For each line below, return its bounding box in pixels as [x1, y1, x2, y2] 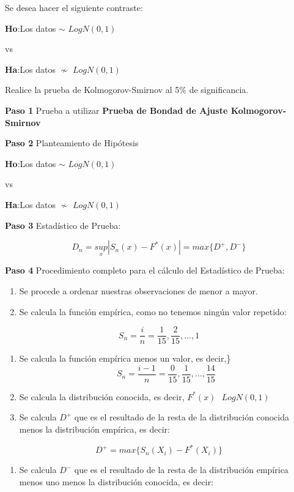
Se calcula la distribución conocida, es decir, [19, 390, 185, 403]
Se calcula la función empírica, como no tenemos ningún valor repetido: [19, 305, 287, 318]
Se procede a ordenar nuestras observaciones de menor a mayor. [19, 284, 259, 297]
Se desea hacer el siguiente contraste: [5, 1, 143, 13]
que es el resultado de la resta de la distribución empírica [74, 463, 288, 476]
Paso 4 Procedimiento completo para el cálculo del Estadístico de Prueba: [5, 264, 285, 277]
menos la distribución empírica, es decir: [19, 423, 170, 436]
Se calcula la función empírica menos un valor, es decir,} [19, 352, 231, 365]
